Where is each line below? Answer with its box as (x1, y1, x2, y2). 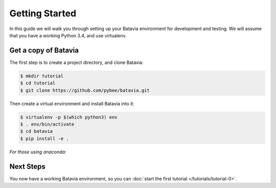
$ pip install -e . (20, 135, 69, 142)
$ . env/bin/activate (20, 121, 75, 127)
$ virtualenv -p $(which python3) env (20, 114, 118, 120)
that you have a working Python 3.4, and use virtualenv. (9, 32, 127, 38)
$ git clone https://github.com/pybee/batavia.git (20, 87, 150, 93)
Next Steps (9, 162, 45, 171)
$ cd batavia (20, 128, 53, 134)
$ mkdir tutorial (20, 73, 64, 79)
